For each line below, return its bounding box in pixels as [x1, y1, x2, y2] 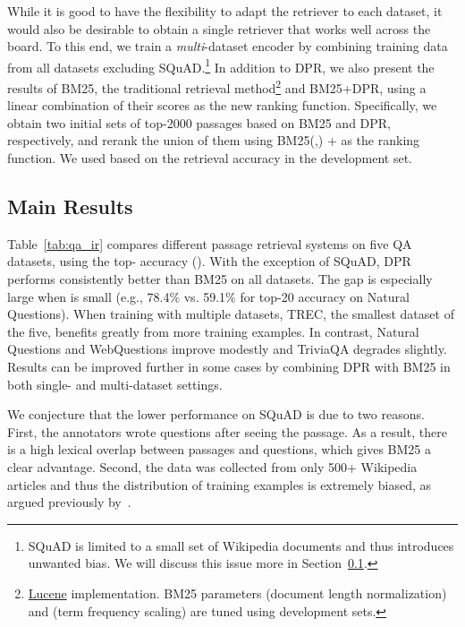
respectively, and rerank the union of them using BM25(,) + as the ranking [7, 131, 420, 150]
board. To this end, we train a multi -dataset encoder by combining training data [7, 37, 448, 56]
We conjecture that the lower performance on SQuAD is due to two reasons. [7, 405, 425, 424]
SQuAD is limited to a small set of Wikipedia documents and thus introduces [28, 536, 454, 554]
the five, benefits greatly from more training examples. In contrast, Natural [7, 322, 419, 340]
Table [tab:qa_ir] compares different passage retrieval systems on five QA [7, 234, 412, 253]
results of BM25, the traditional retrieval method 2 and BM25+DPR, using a [7, 76, 427, 97]
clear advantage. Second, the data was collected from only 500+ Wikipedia [7, 457, 418, 476]
